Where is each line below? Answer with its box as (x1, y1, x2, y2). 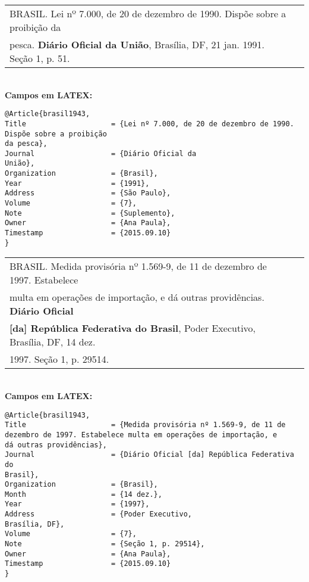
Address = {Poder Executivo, (5, 510, 192, 519)
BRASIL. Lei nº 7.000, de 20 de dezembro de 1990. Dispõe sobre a (10, 7, 286, 20)
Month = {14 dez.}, (5, 490, 162, 499)
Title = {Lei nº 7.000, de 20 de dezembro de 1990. (5, 119, 294, 128)
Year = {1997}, (5, 500, 150, 509)
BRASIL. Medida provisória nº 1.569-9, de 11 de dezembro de (10, 259, 267, 273)
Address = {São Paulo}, (5, 189, 171, 198)
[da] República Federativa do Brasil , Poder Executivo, (10, 321, 256, 335)
